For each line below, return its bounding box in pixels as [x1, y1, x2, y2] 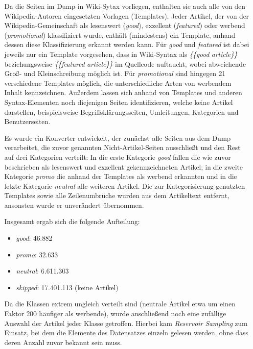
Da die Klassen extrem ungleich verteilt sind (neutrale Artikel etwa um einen [4, 299, 235, 309]
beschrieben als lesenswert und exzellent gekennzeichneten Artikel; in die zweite [4, 161, 243, 172]
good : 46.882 [16, 233, 52, 243]
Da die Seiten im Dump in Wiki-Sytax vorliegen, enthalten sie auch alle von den [4, 1, 246, 11]
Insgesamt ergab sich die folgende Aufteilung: [4, 216, 140, 226]
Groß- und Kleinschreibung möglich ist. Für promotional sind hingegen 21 [4, 68, 226, 78]
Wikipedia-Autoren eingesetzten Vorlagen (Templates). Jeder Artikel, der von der [4, 10, 249, 21]
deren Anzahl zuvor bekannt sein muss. [4, 337, 122, 347]
